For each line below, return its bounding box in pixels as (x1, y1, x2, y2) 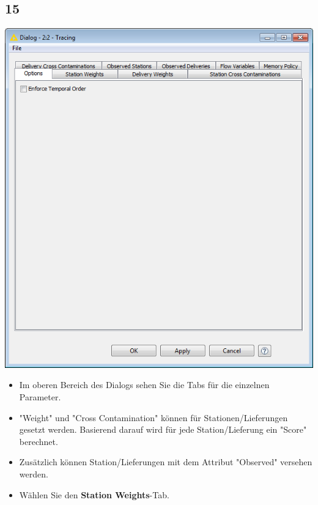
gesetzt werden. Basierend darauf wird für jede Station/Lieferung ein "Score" (19, 423, 307, 436)
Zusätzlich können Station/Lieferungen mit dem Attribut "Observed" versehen (19, 455, 312, 468)
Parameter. (19, 391, 61, 403)
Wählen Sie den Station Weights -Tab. (19, 488, 169, 501)
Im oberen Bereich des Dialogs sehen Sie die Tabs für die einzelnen (19, 378, 270, 391)
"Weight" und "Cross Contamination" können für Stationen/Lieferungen (19, 411, 288, 424)
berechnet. (19, 435, 58, 447)
